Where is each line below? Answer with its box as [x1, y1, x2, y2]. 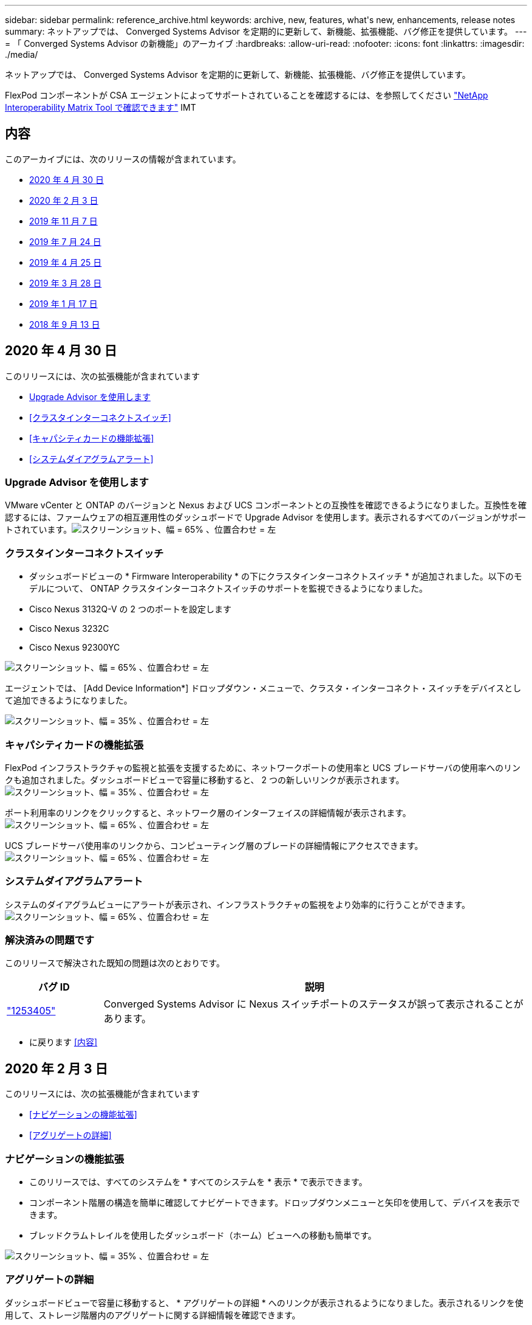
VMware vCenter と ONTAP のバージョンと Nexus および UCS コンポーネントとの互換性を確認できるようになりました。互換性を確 [5, 500, 527, 511]
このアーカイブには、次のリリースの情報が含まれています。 [5, 153, 241, 164]
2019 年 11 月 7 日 [29, 215, 98, 226]
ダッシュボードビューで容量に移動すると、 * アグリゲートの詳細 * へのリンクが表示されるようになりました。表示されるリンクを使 [5, 1297, 523, 1308]
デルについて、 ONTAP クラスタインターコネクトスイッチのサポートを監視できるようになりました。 [29, 583, 428, 594]
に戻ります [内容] [29, 1037, 98, 1048]
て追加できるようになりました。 [5, 695, 132, 706]
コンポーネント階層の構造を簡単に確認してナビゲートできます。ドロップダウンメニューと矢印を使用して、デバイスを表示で [29, 1197, 520, 1208]
